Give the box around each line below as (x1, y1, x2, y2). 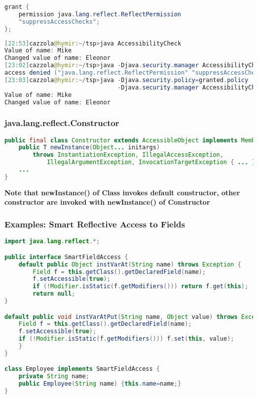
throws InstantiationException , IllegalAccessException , (33, 151, 223, 159)
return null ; (33, 290, 75, 298)
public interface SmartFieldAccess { (4, 253, 128, 261)
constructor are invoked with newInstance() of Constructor (4, 197, 210, 207)
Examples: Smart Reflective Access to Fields (4, 218, 185, 230)
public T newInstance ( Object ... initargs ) (18, 144, 160, 151)
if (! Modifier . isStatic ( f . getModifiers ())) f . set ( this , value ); (18, 335, 234, 343)
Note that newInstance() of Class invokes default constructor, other (4, 187, 240, 197)
